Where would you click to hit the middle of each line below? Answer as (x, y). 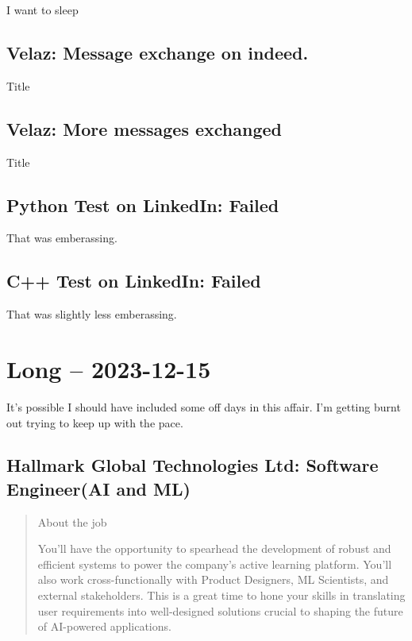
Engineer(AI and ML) (98, 488)
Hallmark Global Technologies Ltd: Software (193, 465)
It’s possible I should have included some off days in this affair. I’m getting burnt (204, 406)
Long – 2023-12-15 (109, 368)
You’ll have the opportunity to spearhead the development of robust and (214, 548)
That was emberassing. (62, 238)
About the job (72, 521)
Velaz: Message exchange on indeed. (158, 52)
